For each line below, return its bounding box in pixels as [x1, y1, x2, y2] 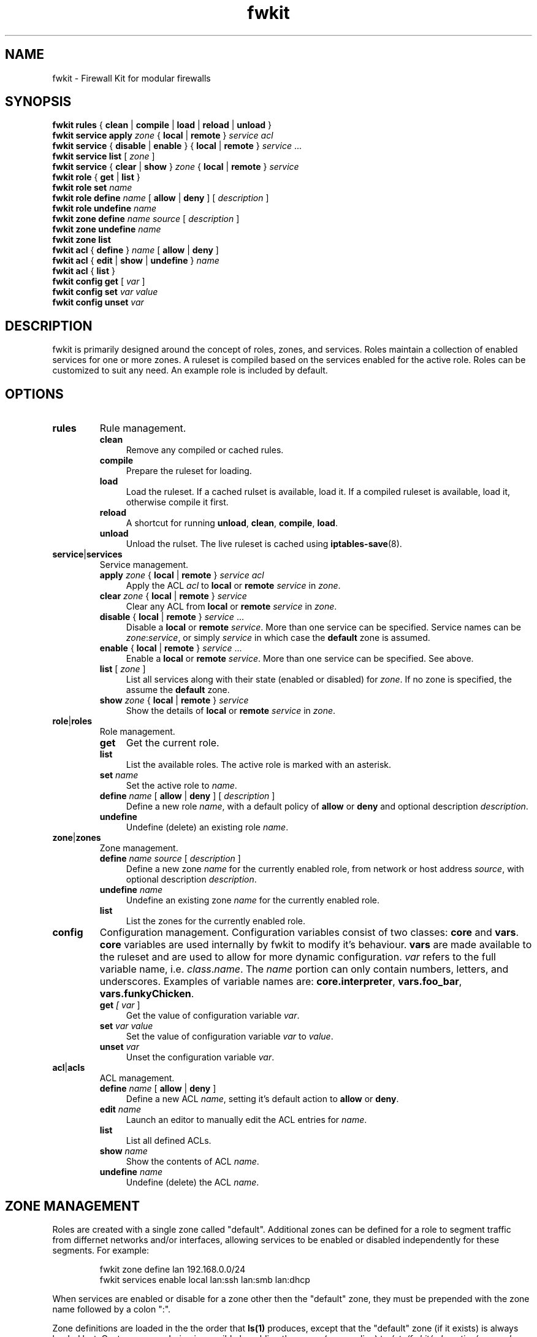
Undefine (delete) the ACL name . [126, 1177, 259, 1188]
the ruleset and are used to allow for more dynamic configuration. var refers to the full [99, 951, 496, 963]
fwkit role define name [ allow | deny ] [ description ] [52, 193, 269, 204]
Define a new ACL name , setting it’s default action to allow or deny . [126, 1094, 399, 1105]
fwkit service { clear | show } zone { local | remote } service [52, 161, 299, 172]
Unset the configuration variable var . [126, 1052, 275, 1063]
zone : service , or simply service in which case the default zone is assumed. [126, 632, 430, 643]
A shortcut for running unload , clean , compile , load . [126, 518, 338, 529]
